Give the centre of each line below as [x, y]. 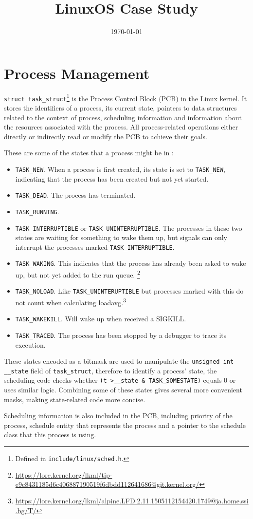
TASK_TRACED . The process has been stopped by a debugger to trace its [121, 335]
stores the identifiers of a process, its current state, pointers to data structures [120, 107]
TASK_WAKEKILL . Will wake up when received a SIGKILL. [101, 319]
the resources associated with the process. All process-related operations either [121, 127]
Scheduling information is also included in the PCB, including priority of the [118, 416]
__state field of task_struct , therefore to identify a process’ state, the [110, 370]
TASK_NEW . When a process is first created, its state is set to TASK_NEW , [120, 169]
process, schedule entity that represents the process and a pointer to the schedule [125, 425]
